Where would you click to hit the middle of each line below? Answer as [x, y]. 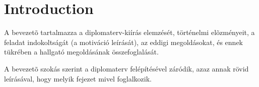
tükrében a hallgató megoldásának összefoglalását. [81, 52]
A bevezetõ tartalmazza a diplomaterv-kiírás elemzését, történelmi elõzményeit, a [129, 32]
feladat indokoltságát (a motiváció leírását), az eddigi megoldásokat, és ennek [123, 42]
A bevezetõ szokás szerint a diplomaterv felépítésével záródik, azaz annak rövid [126, 68]
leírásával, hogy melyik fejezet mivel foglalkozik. [78, 78]
